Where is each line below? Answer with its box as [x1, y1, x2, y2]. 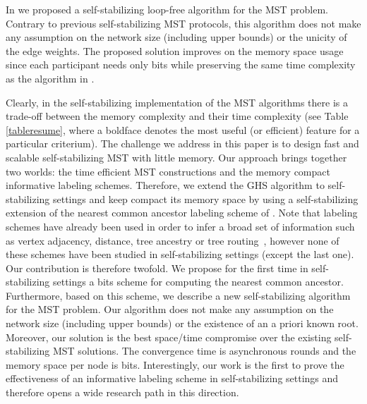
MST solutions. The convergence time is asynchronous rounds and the [52, 343, 356, 358]
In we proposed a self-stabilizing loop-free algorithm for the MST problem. [6, 2, 329, 16]
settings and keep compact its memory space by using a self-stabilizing [52, 191, 359, 206]
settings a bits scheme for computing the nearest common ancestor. [52, 274, 344, 289]
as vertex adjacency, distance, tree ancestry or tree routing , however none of [6, 233, 339, 247]
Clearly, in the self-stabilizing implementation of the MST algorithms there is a [6, 94, 348, 109]
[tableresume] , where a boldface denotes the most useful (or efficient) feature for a [6, 122, 360, 137]
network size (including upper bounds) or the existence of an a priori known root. [6, 316, 359, 331]
